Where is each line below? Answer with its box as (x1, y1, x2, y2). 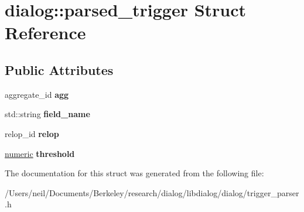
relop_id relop (5, 127, 59, 139)
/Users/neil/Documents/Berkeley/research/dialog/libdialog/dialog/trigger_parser (5, 186, 299, 199)
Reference (5, 20, 86, 45)
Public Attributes (5, 60, 114, 78)
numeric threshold (5, 147, 75, 159)
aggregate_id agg (5, 88, 69, 100)
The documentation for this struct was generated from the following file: (5, 167, 264, 179)
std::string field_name (5, 108, 90, 120)
